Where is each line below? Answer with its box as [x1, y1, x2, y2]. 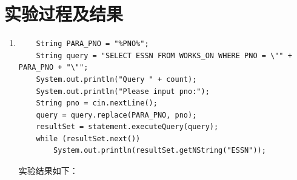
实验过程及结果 [4, 1, 124, 26]
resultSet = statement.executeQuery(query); [36, 122, 219, 132]
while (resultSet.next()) [36, 134, 141, 143]
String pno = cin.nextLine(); [36, 99, 158, 108]
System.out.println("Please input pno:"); [36, 87, 210, 96]
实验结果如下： [18, 164, 78, 177]
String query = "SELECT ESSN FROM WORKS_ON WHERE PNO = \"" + [36, 51, 292, 60]
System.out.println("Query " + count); [36, 75, 197, 84]
